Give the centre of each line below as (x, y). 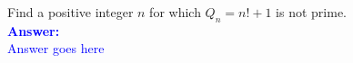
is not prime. (312, 12)
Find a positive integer (71, 12)
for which (175, 12)
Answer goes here (56, 48)
